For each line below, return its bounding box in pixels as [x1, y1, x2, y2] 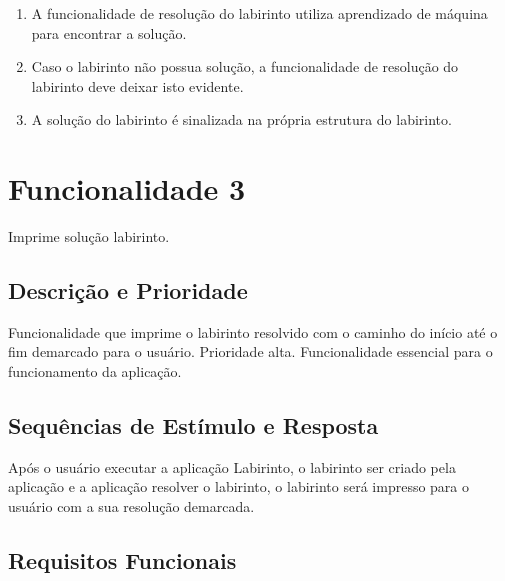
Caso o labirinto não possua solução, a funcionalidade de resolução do [31, 56, 459, 77]
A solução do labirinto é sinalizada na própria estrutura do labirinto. [31, 109, 452, 130]
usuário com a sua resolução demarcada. [8, 496, 255, 517]
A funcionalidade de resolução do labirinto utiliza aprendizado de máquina [31, 3, 488, 23]
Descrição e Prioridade [8, 275, 248, 306]
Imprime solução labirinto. [8, 226, 170, 247]
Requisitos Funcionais [8, 545, 237, 576]
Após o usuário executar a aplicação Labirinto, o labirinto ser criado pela [8, 456, 456, 477]
